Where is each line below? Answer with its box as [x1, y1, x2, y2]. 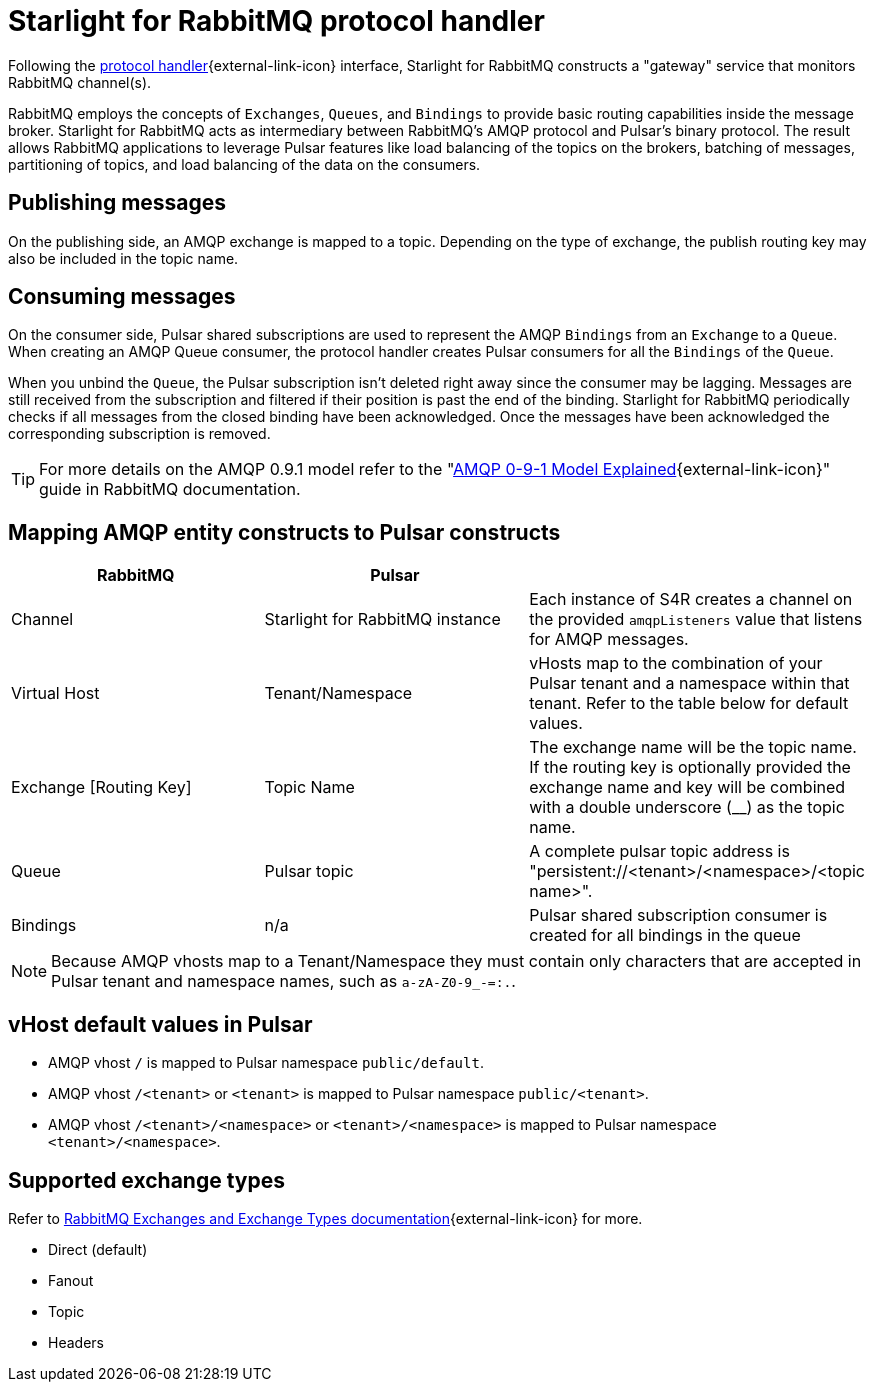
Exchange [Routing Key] [11, 777, 192, 798]
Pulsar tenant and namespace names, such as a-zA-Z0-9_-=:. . [51, 971, 516, 992]
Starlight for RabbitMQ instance [264, 609, 501, 630]
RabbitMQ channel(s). [8, 73, 152, 91]
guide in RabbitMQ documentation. [39, 479, 301, 500]
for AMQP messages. [529, 629, 689, 650]
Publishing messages [8, 190, 227, 216]
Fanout [48, 1271, 94, 1289]
